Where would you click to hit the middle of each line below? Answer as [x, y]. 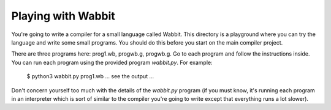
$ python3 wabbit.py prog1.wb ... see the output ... [90, 76]
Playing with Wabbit [63, 16]
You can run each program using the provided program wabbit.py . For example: [112, 62]
